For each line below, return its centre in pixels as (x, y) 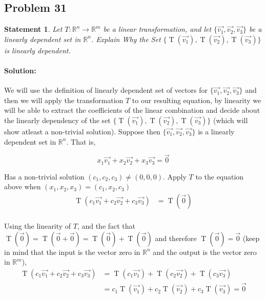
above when (23, 186)
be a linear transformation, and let (157, 29)
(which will (231, 120)
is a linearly (216, 131)
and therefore (176, 238)
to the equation (220, 176)
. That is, (81, 141)
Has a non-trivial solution (44, 176)
